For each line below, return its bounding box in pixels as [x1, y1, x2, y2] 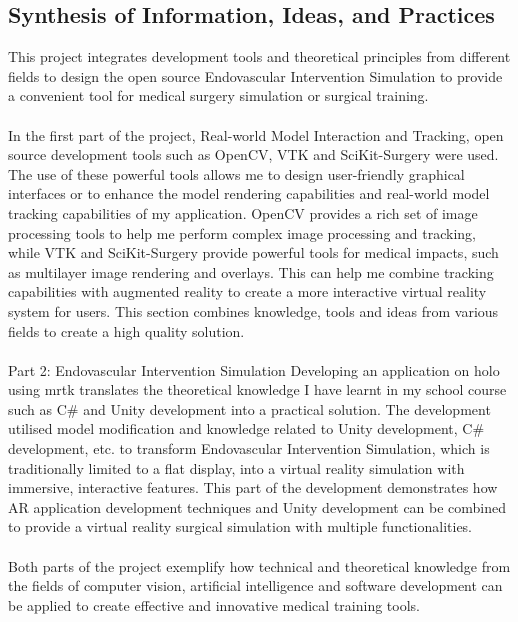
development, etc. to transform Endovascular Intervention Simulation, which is [8, 438, 490, 459]
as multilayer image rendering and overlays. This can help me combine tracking [8, 261, 494, 282]
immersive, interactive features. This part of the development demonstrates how [8, 477, 498, 498]
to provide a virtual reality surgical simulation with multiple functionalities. [8, 516, 473, 537]
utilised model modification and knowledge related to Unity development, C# [8, 418, 485, 439]
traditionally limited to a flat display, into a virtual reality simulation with [8, 457, 465, 478]
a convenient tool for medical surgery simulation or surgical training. [8, 85, 429, 106]
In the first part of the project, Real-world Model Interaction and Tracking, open [8, 124, 504, 145]
